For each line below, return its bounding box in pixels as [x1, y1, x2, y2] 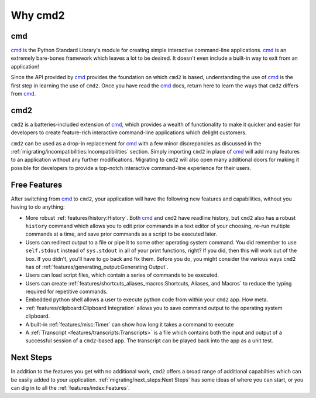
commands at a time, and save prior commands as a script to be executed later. [25, 230, 218, 237]
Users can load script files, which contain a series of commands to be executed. [25, 271, 219, 278]
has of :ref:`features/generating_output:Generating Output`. [25, 263, 169, 270]
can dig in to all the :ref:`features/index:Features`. [11, 385, 130, 392]
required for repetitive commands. [25, 288, 108, 295]
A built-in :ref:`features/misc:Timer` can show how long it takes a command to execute [25, 321, 234, 328]
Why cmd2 [11, 9, 65, 22]
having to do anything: [11, 203, 65, 210]
